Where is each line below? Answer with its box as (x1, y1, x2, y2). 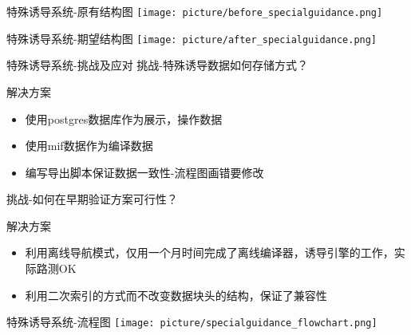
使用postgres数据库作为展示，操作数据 (25, 110, 223, 127)
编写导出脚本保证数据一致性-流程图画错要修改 (25, 164, 264, 180)
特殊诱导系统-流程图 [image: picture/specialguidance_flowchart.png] (6, 313, 377, 330)
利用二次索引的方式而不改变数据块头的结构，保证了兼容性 (25, 286, 327, 303)
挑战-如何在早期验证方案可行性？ (6, 191, 178, 207)
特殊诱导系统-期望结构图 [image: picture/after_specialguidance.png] (6, 30, 377, 46)
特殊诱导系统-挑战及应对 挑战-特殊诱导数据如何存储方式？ (6, 57, 309, 73)
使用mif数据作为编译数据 (25, 137, 153, 154)
